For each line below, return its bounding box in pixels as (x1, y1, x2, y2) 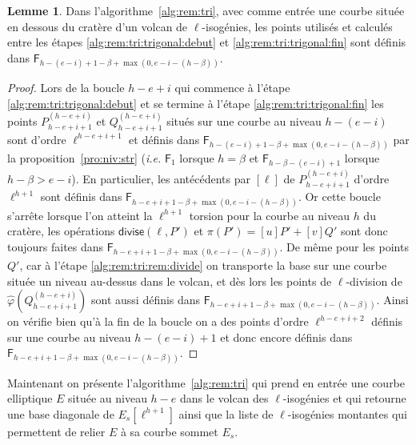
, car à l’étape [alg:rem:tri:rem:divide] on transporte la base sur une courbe (19, 256, 387, 273)
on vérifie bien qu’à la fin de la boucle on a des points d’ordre (7, 313, 309, 330)
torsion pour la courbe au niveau (189, 206, 350, 223)
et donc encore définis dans (220, 328, 353, 345)
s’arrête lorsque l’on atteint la (7, 206, 153, 223)
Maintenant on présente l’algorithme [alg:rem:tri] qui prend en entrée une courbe (7, 374, 406, 391)
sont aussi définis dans (91, 291, 201, 308)
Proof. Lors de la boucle (7, 78, 125, 95)
